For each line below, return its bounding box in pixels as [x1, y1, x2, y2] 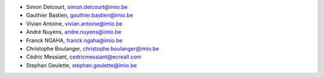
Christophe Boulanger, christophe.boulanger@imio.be [26, 45, 159, 52]
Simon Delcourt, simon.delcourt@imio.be [26, 4, 128, 10]
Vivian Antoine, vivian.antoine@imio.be [26, 20, 123, 27]
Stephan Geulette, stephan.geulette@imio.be [26, 61, 137, 68]
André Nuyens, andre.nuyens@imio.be [26, 29, 122, 36]
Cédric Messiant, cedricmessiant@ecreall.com [26, 54, 142, 61]
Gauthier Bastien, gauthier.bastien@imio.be [26, 12, 133, 19]
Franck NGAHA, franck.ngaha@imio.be [26, 36, 123, 44]
